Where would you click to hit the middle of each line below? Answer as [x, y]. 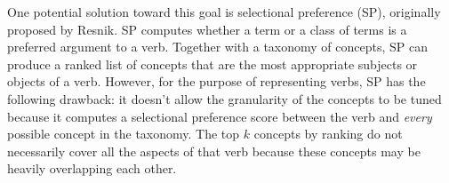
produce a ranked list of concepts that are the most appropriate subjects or [212, 64]
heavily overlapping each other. [92, 168]
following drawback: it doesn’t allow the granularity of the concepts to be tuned [224, 98]
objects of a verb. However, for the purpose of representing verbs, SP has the [216, 81]
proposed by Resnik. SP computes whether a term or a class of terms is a [207, 29]
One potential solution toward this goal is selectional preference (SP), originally [224, 12]
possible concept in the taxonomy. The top [124, 134]
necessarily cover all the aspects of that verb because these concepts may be [214, 151]
